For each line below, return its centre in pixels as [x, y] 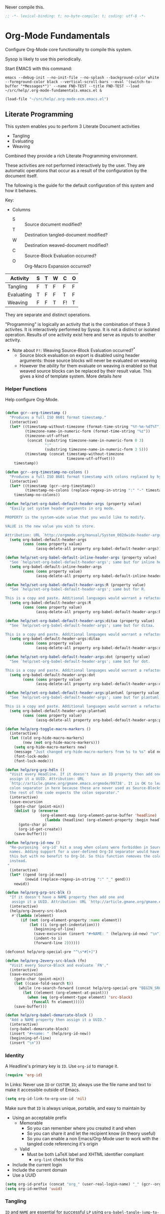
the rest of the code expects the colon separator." [65, 793]
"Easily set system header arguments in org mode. [62, 508]
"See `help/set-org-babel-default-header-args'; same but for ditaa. [82, 625]
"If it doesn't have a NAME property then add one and [67, 897]
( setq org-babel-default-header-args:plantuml [58, 711]
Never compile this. [25, 7]
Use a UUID [24, 1175]
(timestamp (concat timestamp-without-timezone [74, 454]
